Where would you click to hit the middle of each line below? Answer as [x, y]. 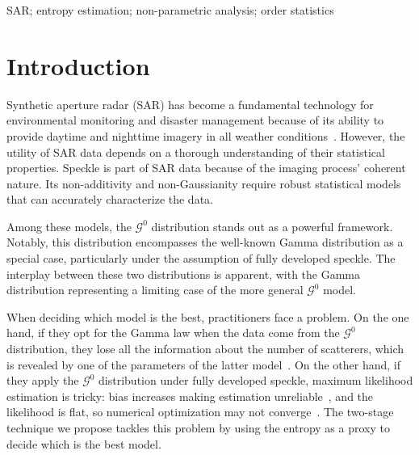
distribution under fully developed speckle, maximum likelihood [256, 380]
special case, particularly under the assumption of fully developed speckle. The [201, 258]
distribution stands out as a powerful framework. [272, 226]
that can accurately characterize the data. [110, 199]
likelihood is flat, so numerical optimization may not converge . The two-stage [200, 412]
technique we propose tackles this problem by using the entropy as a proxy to [198, 428]
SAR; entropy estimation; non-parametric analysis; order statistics [170, 10]
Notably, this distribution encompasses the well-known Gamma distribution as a [205, 242]
